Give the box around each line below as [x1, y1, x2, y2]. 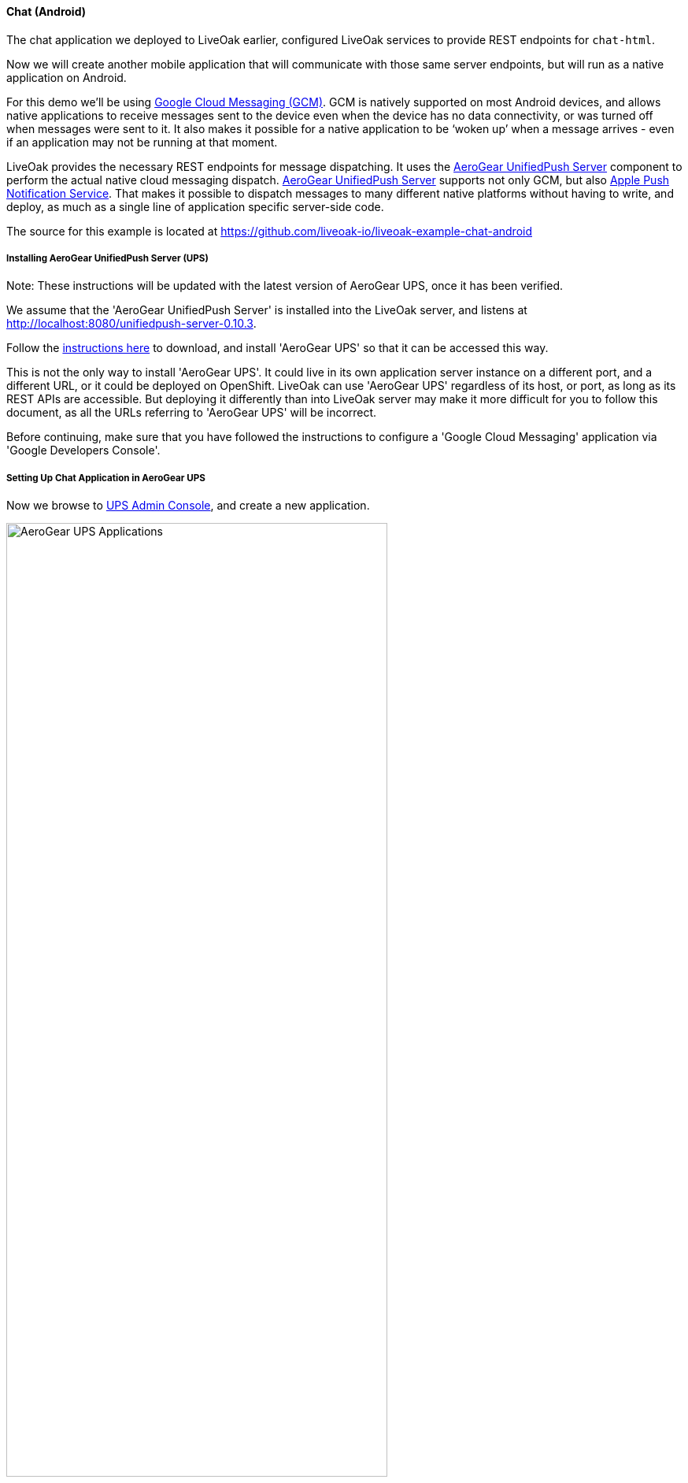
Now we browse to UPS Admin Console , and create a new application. [6, 499, 370, 513]
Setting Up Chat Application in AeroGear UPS [6, 472, 205, 484]
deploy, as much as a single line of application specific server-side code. [6, 199, 384, 213]
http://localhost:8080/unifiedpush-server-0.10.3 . [6, 317, 257, 331]
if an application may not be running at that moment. [6, 135, 278, 149]
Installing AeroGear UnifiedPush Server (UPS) [6, 253, 209, 264]
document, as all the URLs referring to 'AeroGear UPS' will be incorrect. [6, 406, 377, 420]
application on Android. [6, 70, 127, 84]
